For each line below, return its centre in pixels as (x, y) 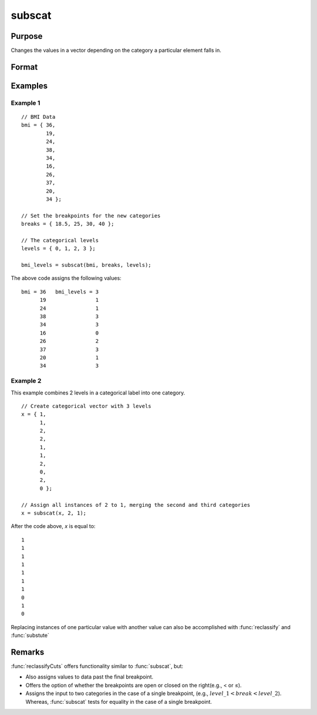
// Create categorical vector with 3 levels (87, 406)
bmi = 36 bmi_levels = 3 (60, 292)
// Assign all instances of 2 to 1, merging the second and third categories (136, 505)
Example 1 (26, 103)
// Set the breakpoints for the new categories (91, 215)
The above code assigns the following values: (66, 278)
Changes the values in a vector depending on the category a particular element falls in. (116, 51)
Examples (29, 86)
